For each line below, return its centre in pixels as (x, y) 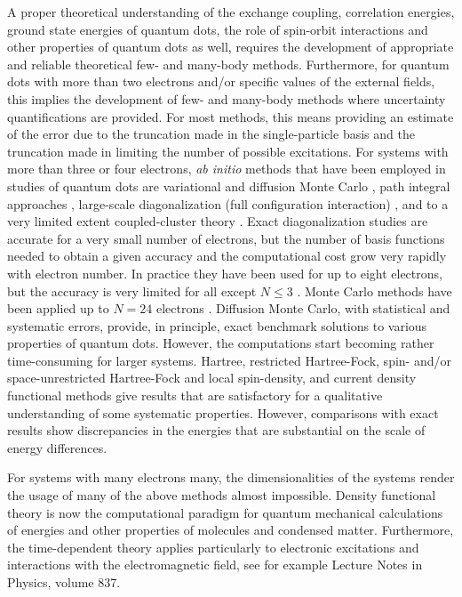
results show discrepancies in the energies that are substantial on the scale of (216, 430)
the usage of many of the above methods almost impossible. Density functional (222, 495)
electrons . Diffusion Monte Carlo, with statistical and (303, 308)
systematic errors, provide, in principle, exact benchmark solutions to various (217, 325)
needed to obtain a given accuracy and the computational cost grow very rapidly (227, 256)
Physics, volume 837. (64, 582)
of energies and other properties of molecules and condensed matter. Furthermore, (231, 530)
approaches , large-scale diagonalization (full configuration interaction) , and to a (228, 203)
